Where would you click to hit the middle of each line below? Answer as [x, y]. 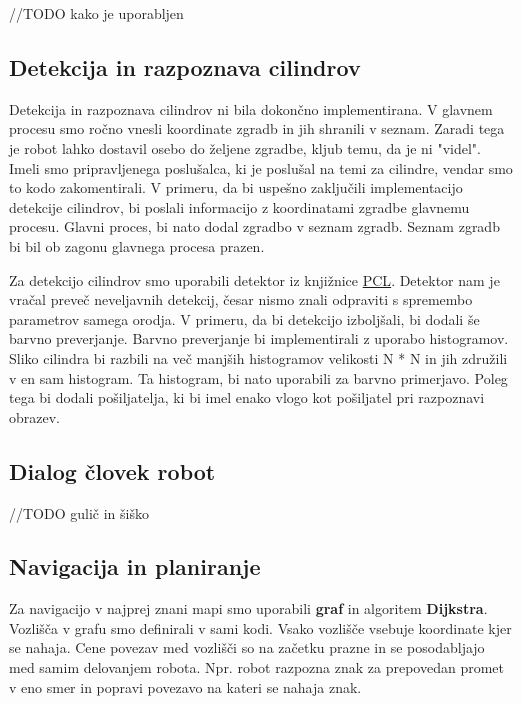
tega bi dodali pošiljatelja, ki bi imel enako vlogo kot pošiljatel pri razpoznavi [247, 397]
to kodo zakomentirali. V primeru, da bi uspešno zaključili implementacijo [236, 187]
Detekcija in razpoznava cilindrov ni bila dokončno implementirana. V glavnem [251, 108]
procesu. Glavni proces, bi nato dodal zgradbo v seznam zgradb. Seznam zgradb [254, 226]
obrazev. [34, 416]
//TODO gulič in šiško [79, 512]
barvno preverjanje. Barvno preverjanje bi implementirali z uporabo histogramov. [259, 338]
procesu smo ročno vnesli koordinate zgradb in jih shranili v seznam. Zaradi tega [257, 128]
